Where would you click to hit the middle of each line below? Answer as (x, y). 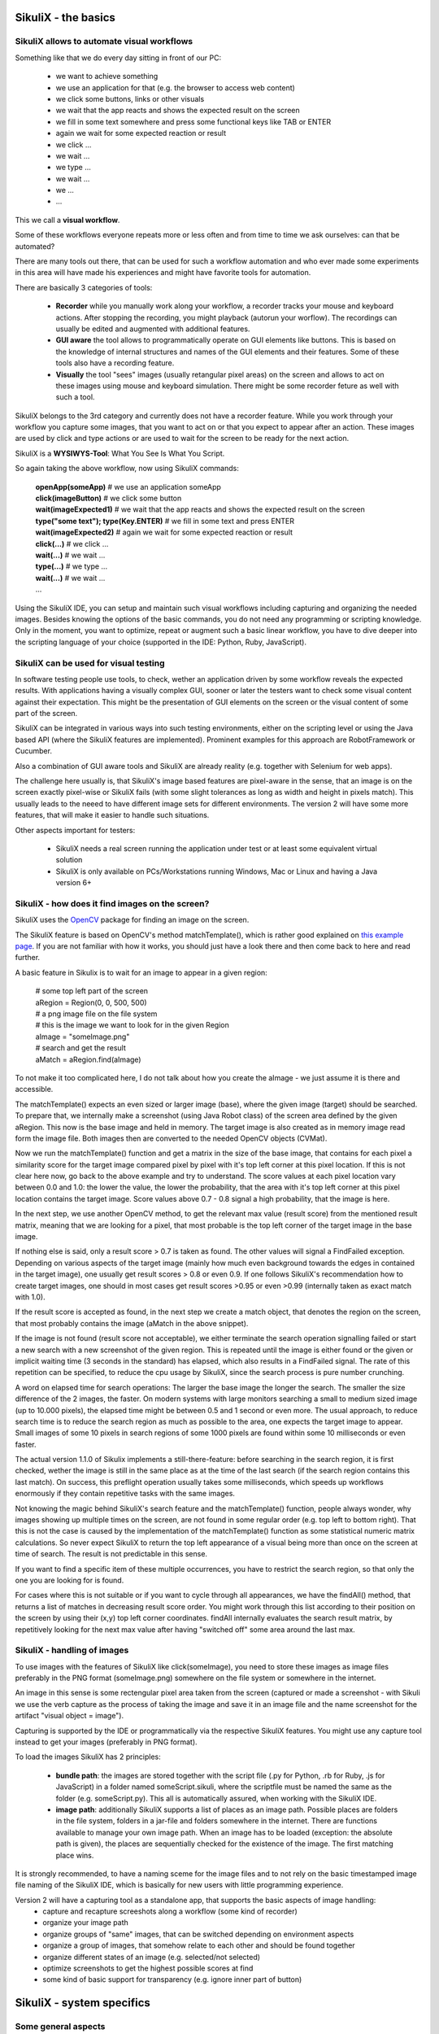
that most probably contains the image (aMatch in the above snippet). (132, 1323)
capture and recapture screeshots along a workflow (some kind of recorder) (170, 1911)
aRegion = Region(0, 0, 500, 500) (91, 1002)
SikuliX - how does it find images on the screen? (112, 903)
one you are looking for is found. (70, 1580)
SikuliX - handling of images (72, 1650)
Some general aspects (60, 2027)
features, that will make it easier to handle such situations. (112, 815)
